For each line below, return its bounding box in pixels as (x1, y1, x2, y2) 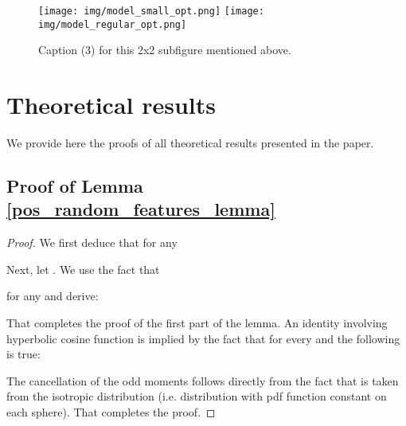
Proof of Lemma (6, 174, 143, 198)
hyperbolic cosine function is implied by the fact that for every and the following (6, 330, 400, 346)
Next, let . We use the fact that (6, 260, 160, 277)
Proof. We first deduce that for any (6, 234, 178, 251)
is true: (6, 346, 41, 362)
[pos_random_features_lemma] (6, 197, 275, 221)
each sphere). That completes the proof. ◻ (6, 403, 216, 420)
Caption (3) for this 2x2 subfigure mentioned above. (38, 41, 291, 58)
